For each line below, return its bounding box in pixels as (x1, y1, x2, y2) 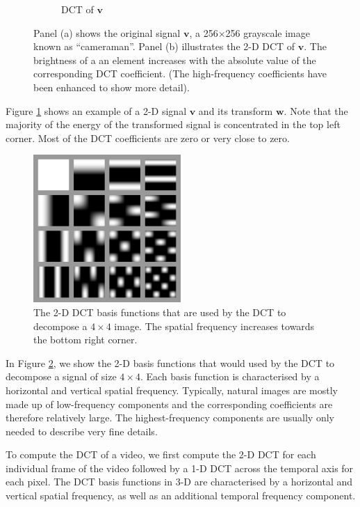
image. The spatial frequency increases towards (114, 318, 315, 333)
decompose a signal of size (6, 369, 117, 384)
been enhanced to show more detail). (33, 79, 190, 94)
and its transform (198, 103, 273, 118)
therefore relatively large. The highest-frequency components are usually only (6, 410, 334, 425)
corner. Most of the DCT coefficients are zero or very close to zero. (6, 130, 290, 145)
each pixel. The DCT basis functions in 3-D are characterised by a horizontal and (6, 474, 352, 489)
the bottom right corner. (33, 332, 138, 347)
